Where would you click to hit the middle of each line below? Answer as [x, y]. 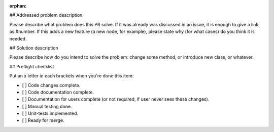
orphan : [18, 6]
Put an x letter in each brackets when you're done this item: [72, 76]
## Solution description [34, 48]
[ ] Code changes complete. [51, 85]
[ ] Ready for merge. [43, 120]
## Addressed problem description [46, 15]
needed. [18, 38]
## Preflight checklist [32, 66]
